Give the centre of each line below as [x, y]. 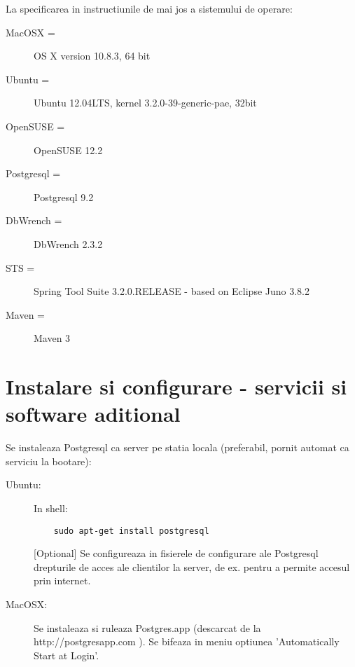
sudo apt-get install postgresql [131, 531]
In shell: [51, 508]
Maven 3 [52, 338]
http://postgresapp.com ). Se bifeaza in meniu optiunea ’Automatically [187, 641]
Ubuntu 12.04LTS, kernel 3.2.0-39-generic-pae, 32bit [145, 103]
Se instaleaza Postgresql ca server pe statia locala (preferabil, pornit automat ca [177, 447]
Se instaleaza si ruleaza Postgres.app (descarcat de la [147, 627]
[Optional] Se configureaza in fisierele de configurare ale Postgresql [176, 553]
